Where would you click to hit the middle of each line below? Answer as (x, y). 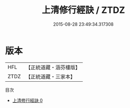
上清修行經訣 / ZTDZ (83, 10)
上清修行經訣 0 (28, 100)
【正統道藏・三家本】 (51, 76)
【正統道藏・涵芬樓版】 (53, 67)
